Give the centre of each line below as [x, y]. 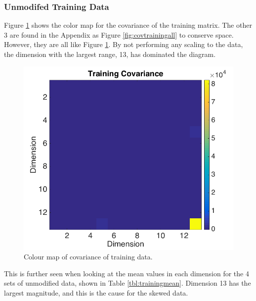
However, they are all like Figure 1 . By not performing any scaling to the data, [124, 44]
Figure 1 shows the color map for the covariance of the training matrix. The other [128, 25]
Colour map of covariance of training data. [88, 257]
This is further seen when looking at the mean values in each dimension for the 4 [127, 273]
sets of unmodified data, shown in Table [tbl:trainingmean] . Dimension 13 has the [128, 283]
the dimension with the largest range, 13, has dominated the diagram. [110, 54]
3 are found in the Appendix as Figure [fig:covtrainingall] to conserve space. [119, 34]
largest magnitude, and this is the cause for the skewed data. [96, 292]
